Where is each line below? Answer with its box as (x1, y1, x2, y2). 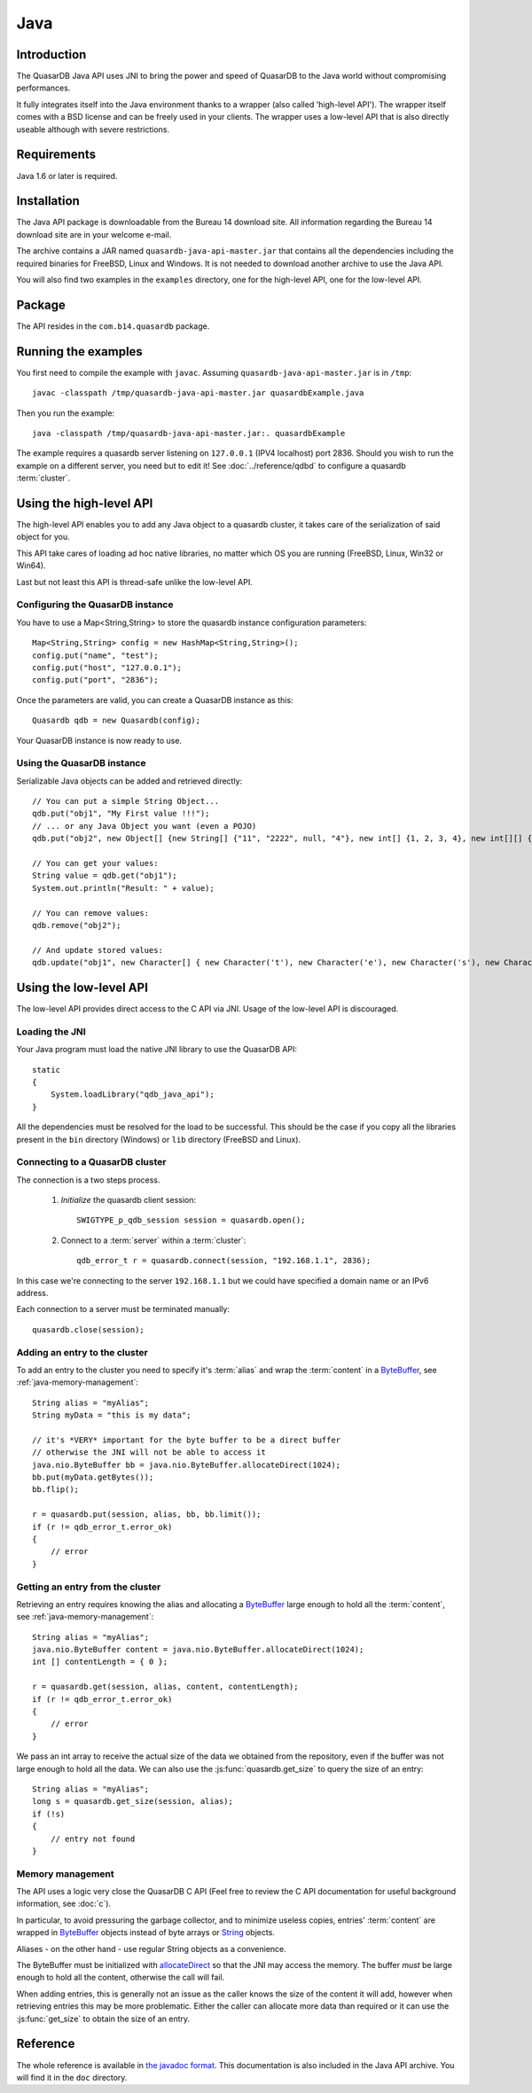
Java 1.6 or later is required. (16, 170, 118, 181)
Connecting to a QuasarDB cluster (16, 1156, 167, 1168)
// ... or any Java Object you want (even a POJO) (32, 821, 257, 831)
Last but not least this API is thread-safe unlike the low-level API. (16, 576, 253, 587)
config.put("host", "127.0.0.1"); (32, 662, 182, 673)
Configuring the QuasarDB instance (16, 598, 174, 611)
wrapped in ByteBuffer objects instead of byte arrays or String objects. (16, 1927, 275, 1938)
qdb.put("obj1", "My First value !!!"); (32, 808, 210, 819)
